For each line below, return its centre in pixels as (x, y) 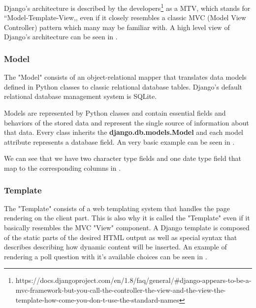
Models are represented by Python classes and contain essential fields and (115, 113)
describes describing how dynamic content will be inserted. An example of (115, 247)
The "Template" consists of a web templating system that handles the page (117, 208)
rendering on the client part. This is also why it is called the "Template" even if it (127, 218)
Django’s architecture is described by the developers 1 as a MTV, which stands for (127, 7)
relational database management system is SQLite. (80, 96)
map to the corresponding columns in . (63, 168)
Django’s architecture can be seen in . (61, 37)
